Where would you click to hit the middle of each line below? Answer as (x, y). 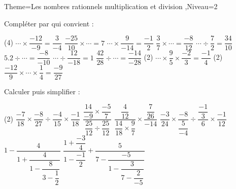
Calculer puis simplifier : (42, 91)
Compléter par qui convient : (49, 23)
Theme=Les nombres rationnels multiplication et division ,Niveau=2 (111, 6)
